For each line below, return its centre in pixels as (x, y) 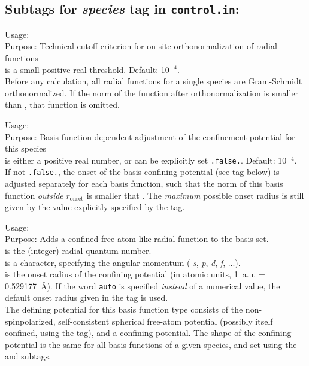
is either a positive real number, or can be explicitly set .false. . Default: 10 (146, 160)
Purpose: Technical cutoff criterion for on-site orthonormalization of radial (141, 46)
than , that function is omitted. (62, 105)
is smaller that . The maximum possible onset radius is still (195, 195)
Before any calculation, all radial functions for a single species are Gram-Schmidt (154, 81)
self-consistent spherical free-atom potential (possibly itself (166, 321)
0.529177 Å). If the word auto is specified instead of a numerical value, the (143, 285)
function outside (34, 195)
